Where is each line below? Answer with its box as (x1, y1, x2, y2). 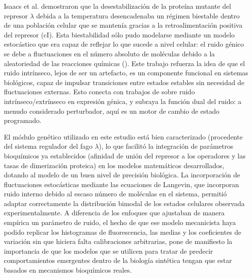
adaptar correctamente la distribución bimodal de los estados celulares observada (4, 198, 245, 208)
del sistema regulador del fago (4, 141, 93, 151)
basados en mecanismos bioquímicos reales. (4, 265, 132, 275)
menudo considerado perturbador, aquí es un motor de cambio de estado (4, 105, 219, 116)
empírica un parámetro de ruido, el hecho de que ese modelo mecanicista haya (4, 217, 236, 227)
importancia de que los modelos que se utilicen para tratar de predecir (4, 245, 213, 256)
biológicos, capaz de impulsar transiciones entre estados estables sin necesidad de (4, 77, 245, 87)
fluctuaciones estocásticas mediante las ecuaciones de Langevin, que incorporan (4, 179, 239, 189)
